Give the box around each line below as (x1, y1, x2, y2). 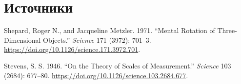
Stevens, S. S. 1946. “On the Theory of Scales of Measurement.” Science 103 (4, 60, 231, 70)
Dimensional (4, 34, 41, 45)
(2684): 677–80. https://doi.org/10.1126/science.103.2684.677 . (4, 70, 188, 80)
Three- (217, 25, 237, 35)
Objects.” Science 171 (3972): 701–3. (42, 34, 151, 45)
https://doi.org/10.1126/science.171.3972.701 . (4, 44, 141, 54)
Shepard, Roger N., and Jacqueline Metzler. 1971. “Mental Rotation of (4, 25, 215, 35)
